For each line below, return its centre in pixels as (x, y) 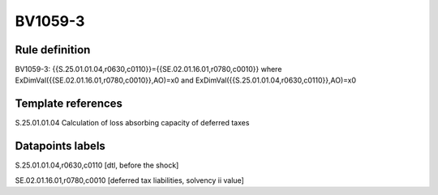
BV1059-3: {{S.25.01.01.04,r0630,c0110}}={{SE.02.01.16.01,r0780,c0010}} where (148, 70)
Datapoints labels (60, 146)
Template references (69, 104)
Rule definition (53, 50)
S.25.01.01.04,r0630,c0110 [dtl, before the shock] (97, 165)
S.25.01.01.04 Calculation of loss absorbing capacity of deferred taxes (132, 123)
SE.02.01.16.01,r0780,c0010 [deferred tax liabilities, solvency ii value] (130, 180)
